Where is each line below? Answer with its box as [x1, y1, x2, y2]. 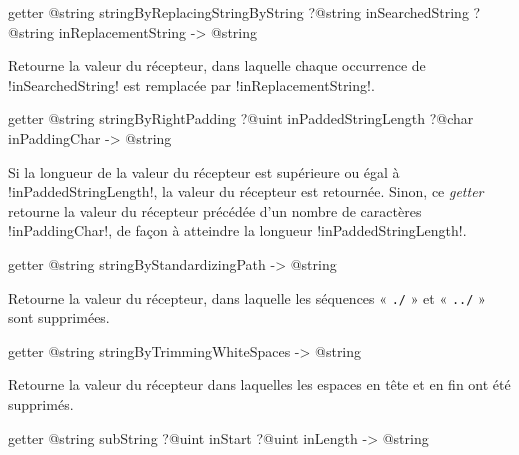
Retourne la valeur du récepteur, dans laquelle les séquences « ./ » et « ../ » [8, 287, 486, 308]
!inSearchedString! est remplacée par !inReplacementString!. [8, 74, 375, 95]
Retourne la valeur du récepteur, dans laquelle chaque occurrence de [8, 55, 426, 76]
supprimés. [8, 393, 74, 414]
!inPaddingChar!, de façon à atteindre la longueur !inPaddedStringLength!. [8, 220, 467, 241]
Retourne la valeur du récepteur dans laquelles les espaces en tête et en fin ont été [8, 374, 511, 395]
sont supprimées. [8, 307, 110, 328]
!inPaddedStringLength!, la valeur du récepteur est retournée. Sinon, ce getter [8, 181, 484, 202]
